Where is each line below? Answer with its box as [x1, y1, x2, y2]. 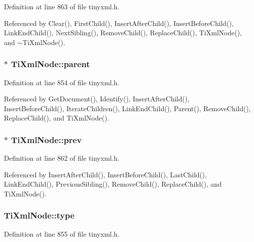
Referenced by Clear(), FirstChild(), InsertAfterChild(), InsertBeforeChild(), [4, 18, 234, 28]
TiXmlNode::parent [11, 58, 90, 70]
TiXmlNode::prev [11, 133, 82, 145]
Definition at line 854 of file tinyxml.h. [4, 77, 120, 87]
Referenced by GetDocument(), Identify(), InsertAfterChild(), [4, 94, 190, 104]
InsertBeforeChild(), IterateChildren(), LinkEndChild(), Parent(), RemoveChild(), [4, 103, 251, 113]
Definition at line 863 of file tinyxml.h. [4, 1, 120, 11]
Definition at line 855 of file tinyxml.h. [4, 228, 120, 239]
